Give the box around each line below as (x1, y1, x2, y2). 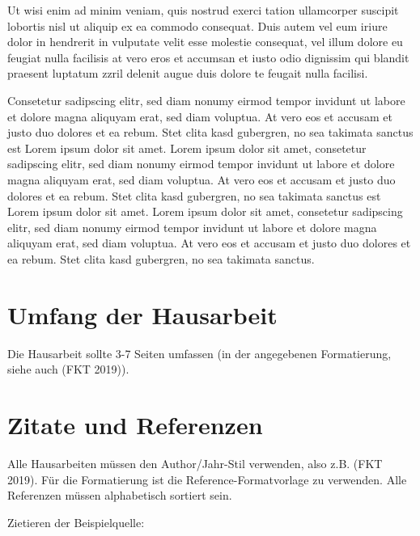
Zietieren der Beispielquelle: (7, 513, 145, 530)
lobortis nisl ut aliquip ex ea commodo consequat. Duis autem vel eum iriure (7, 17, 388, 34)
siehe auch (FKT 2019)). (7, 361, 129, 378)
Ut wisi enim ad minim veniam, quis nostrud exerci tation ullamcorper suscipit (7, 2, 399, 18)
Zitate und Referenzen (7, 408, 263, 441)
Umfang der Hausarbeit (7, 298, 278, 331)
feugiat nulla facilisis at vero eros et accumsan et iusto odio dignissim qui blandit (7, 49, 409, 65)
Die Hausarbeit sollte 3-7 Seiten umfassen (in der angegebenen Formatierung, (7, 344, 392, 361)
